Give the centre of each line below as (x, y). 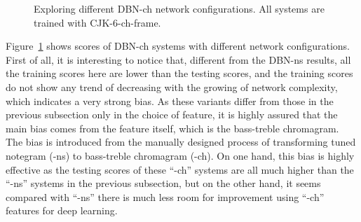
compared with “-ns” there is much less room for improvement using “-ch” (165, 196)
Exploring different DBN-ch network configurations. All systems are (179, 8)
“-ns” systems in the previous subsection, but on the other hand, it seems (163, 183)
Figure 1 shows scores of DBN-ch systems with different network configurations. (178, 46)
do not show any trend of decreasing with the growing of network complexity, (172, 86)
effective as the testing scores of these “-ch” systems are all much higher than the (180, 169)
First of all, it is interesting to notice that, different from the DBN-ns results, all (178, 59)
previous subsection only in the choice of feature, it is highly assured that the (172, 115)
